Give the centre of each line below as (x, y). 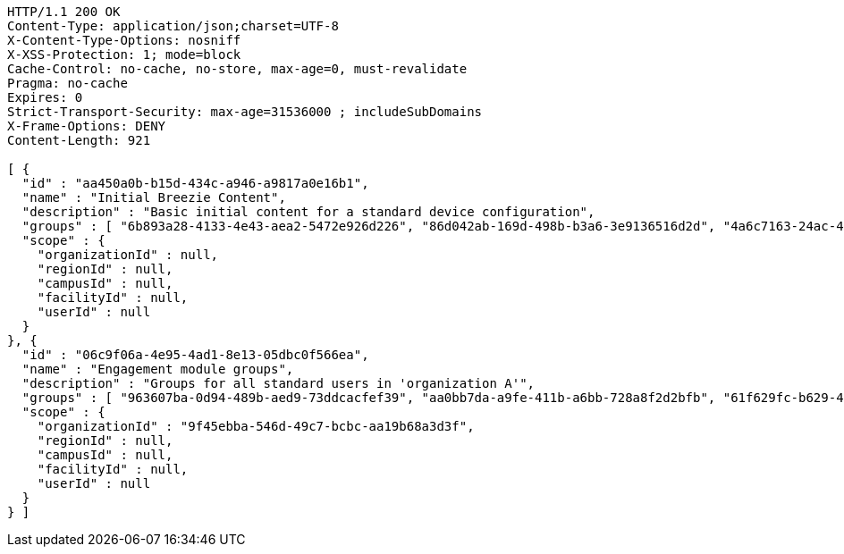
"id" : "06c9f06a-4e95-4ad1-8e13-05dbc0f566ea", (195, 355)
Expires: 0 (45, 97)
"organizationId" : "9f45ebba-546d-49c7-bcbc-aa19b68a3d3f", (256, 426)
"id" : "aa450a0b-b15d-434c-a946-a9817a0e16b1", (195, 183)
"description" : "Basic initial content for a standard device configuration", (308, 212)
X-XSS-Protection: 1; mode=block (124, 55)
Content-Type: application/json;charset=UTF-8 (173, 26)
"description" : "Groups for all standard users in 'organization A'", (279, 383)
